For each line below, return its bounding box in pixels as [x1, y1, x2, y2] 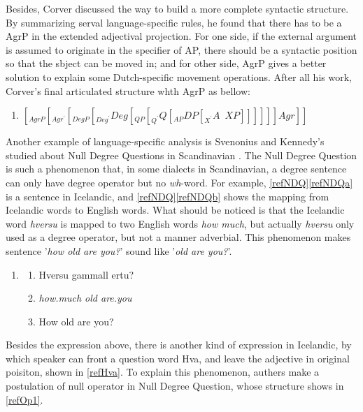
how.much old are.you [38, 290, 132, 305]
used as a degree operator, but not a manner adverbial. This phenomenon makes [6, 230, 351, 244]
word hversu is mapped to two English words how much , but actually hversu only [6, 216, 355, 230]
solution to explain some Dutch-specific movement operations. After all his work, [6, 69, 352, 84]
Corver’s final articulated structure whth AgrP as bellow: [6, 83, 250, 98]
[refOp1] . [6, 392, 43, 406]
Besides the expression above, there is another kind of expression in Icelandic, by [6, 337, 352, 352]
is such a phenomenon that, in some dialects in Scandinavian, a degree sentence [6, 161, 347, 176]
